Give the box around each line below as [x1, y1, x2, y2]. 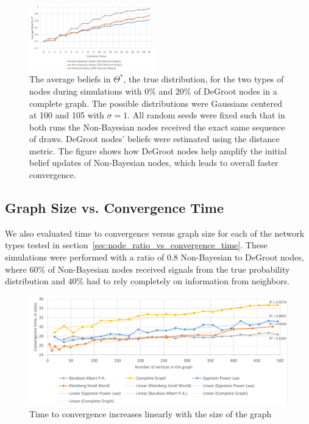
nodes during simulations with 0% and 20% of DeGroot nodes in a [29, 84, 277, 97]
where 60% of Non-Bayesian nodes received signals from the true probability [5, 262, 290, 275]
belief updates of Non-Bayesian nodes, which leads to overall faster [29, 156, 279, 169]
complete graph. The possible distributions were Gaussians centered [29, 96, 282, 109]
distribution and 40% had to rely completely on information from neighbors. [5, 275, 290, 287]
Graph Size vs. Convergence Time [5, 198, 224, 217]
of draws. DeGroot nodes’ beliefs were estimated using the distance [29, 132, 280, 145]
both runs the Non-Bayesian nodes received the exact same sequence [29, 120, 285, 133]
